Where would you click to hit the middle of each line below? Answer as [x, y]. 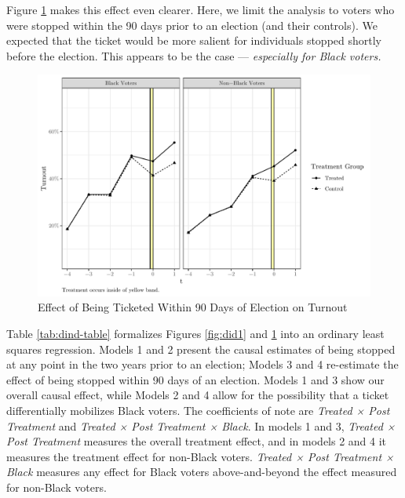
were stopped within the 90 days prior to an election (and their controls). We [192, 25]
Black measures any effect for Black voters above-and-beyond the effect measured [202, 472]
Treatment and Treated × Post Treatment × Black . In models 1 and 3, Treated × [201, 425]
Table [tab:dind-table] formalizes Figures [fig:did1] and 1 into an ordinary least [195, 333]
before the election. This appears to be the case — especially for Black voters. [194, 55]
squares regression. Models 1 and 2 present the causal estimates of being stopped [201, 349]
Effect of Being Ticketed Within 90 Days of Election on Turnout [193, 307]
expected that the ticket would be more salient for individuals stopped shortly [194, 40]
